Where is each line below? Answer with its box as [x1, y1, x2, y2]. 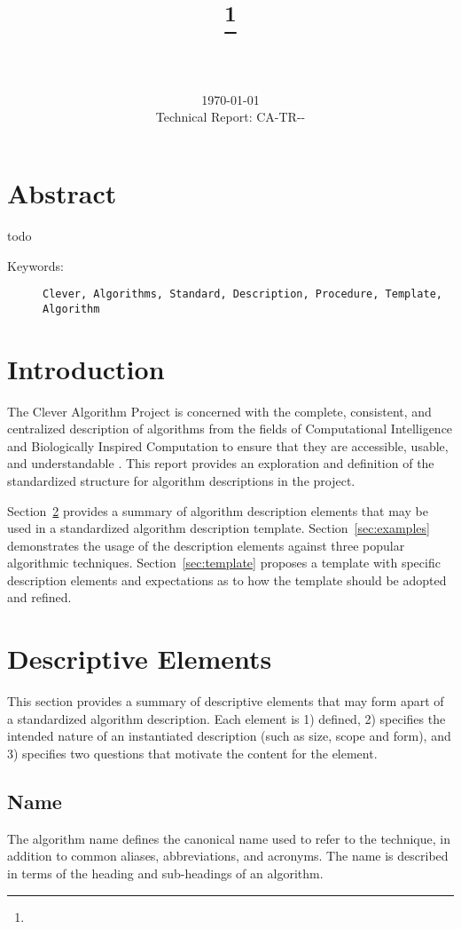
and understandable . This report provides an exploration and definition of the [7, 454, 434, 472]
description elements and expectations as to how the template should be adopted [7, 570, 447, 589]
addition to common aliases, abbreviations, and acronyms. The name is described [7, 846, 449, 865]
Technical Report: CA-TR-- [155, 107, 306, 126]
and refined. [7, 588, 72, 607]
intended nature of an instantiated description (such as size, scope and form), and [7, 727, 451, 745]
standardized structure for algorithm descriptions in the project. [7, 471, 356, 489]
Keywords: [7, 256, 64, 274]
